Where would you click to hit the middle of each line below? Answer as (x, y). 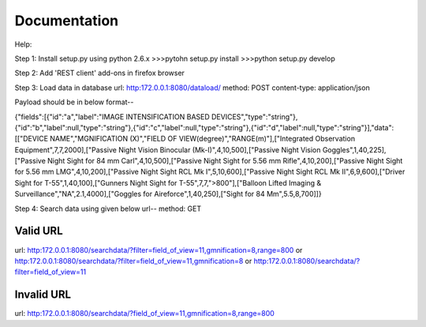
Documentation (67, 21)
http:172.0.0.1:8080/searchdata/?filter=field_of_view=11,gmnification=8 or (133, 261)
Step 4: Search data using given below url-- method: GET (108, 209)
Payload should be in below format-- (74, 102)
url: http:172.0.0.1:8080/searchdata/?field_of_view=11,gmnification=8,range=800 (145, 314)
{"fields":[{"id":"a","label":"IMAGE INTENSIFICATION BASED (112, 117)
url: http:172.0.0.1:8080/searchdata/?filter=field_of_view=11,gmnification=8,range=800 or (159, 250)
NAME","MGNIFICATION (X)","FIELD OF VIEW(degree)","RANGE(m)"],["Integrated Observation (202, 139)
